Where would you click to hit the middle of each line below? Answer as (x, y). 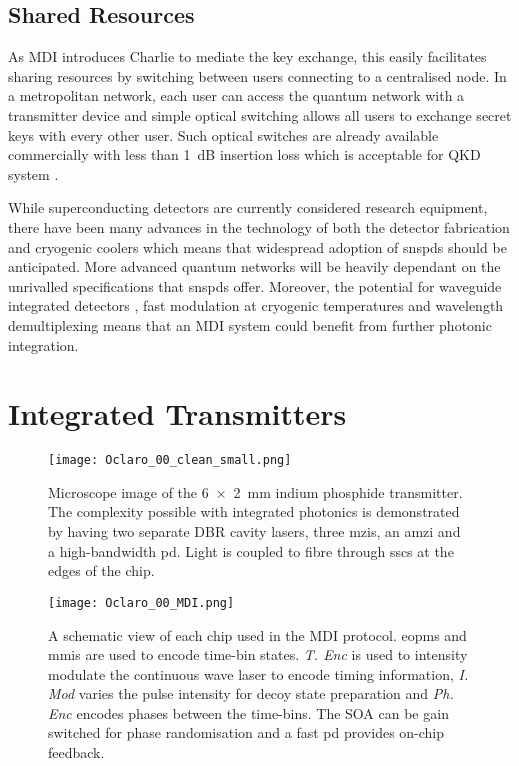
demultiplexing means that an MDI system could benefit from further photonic (250, 324)
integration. (43, 344)
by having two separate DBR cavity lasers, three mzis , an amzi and (254, 531)
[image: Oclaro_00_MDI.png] (141, 602)
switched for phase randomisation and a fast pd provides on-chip (246, 732)
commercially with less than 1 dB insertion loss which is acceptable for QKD (244, 154)
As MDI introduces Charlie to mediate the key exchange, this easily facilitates (247, 56)
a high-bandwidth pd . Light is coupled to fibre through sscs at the (251, 550)
